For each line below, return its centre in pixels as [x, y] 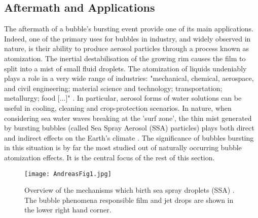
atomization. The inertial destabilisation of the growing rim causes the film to [125, 58]
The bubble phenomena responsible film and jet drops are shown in [129, 200]
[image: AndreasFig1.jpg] [68, 174]
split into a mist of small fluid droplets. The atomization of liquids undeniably [125, 68]
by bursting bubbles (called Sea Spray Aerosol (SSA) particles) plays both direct [129, 128]
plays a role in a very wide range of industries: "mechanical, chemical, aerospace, [129, 78]
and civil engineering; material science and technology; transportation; [113, 88]
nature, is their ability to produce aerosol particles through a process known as [126, 48]
